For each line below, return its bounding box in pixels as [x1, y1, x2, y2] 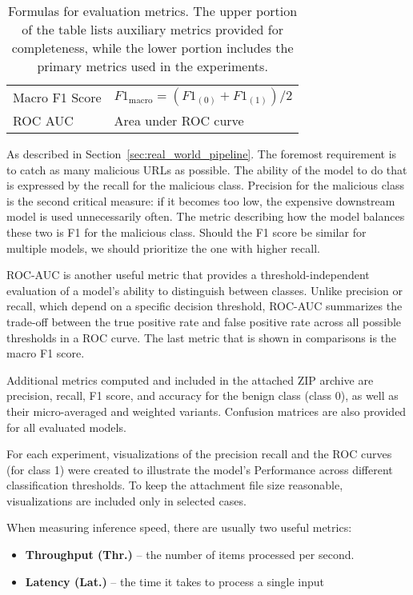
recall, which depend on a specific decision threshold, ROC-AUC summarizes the [6, 297, 403, 314]
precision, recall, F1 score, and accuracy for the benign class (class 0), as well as [6, 387, 399, 404]
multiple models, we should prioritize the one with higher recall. [6, 239, 320, 256]
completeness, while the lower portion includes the [11, 38, 294, 57]
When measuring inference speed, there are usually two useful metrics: [6, 519, 352, 536]
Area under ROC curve [114, 111, 244, 130]
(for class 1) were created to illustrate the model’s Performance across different [6, 461, 393, 477]
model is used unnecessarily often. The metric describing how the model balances [6, 208, 405, 225]
